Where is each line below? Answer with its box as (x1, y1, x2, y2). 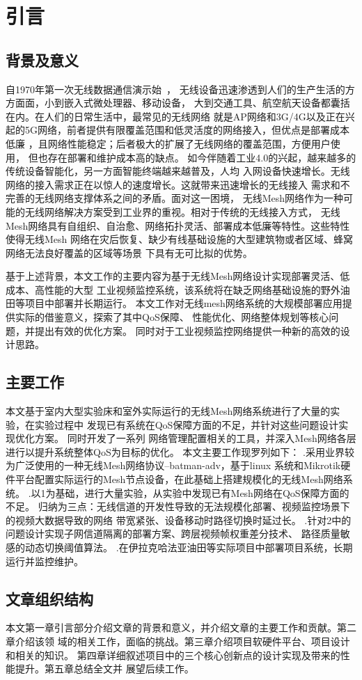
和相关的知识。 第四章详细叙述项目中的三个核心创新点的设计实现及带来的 (6, 647, 340, 662)
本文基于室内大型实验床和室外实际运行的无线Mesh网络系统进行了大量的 (6, 404, 331, 418)
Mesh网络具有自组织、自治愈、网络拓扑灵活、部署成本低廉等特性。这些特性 (6, 218, 350, 232)
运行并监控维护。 (6, 553, 84, 568)
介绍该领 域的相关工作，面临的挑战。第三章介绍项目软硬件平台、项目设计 (15, 633, 350, 648)
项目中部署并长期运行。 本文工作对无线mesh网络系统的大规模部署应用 (24, 296, 343, 310)
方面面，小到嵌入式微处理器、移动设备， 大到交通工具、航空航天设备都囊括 (6, 95, 350, 110)
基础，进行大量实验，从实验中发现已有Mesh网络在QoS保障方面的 (55, 485, 349, 500)
